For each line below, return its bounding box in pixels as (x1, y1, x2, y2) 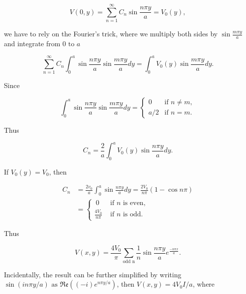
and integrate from (4, 38, 61, 48)
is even (123, 200, 144, 207)
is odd (123, 211, 141, 218)
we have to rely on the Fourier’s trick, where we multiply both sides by (4, 29, 218, 39)
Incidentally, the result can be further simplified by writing (4, 269, 182, 279)
